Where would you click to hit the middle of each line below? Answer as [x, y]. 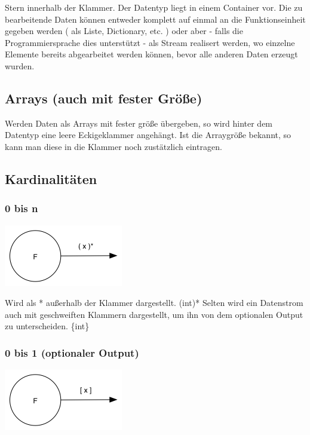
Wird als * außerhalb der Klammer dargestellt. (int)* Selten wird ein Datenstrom [154, 303]
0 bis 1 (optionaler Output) [72, 352]
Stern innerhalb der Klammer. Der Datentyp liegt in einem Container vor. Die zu [154, 7]
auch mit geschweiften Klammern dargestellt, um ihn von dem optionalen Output [154, 314]
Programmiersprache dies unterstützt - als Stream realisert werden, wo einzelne [150, 42]
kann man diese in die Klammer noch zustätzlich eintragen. [113, 146]
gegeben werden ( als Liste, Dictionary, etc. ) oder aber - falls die [124, 31]
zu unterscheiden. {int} [47, 326]
